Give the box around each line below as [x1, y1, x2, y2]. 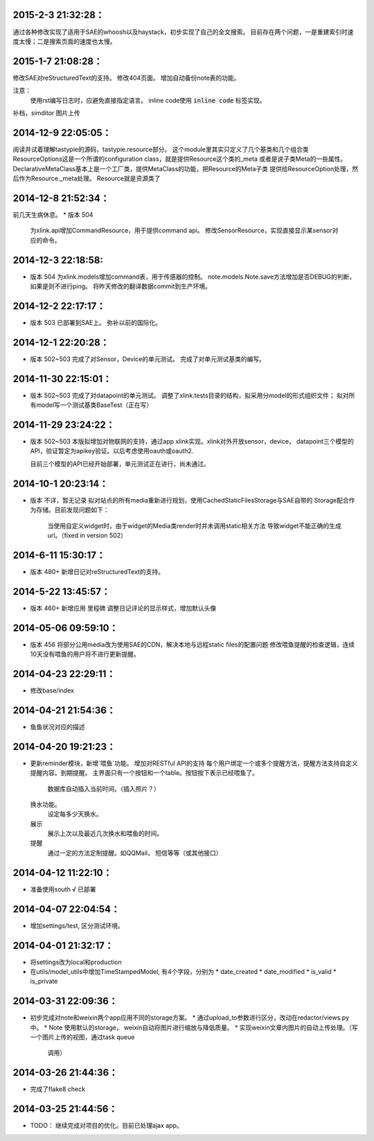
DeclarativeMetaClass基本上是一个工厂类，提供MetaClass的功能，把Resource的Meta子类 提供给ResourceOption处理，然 [12, 164, 359, 173]
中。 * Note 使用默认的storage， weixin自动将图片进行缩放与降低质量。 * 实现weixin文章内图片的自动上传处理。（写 [30, 1023, 358, 1031]
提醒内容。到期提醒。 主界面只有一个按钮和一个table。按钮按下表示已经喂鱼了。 [30, 769, 259, 777]
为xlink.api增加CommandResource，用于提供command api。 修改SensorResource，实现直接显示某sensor [30, 226, 332, 235]
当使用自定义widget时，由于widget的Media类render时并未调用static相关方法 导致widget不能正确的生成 [47, 521, 342, 530]
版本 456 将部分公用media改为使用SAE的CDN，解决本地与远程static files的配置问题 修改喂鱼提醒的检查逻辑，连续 [30, 640, 355, 648]
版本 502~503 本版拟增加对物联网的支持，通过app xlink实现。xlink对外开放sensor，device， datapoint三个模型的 [30, 437, 355, 446]
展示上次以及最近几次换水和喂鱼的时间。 [47, 829, 163, 838]
